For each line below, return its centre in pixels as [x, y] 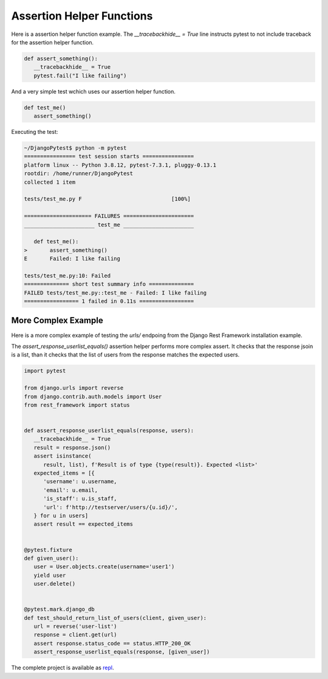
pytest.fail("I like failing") [80, 75]
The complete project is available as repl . [63, 668]
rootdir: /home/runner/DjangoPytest [79, 174]
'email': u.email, [71, 490]
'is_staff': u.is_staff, [80, 499]
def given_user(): [51, 558]
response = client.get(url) [76, 635]
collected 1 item [50, 182]
